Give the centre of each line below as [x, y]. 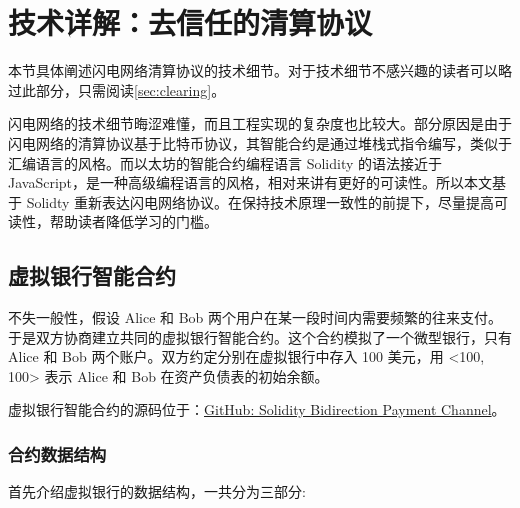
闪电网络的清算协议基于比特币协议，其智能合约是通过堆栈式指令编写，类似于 [260, 142]
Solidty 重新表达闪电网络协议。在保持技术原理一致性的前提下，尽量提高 [260, 201]
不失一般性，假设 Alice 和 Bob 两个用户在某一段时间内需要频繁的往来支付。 [255, 317]
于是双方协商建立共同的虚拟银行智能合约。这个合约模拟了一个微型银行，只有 [260, 336]
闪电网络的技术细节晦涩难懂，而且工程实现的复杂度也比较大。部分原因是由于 [260, 123]
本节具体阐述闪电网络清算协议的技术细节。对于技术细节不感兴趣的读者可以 [253, 70]
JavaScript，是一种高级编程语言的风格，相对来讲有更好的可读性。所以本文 [250, 182]
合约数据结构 [57, 453]
